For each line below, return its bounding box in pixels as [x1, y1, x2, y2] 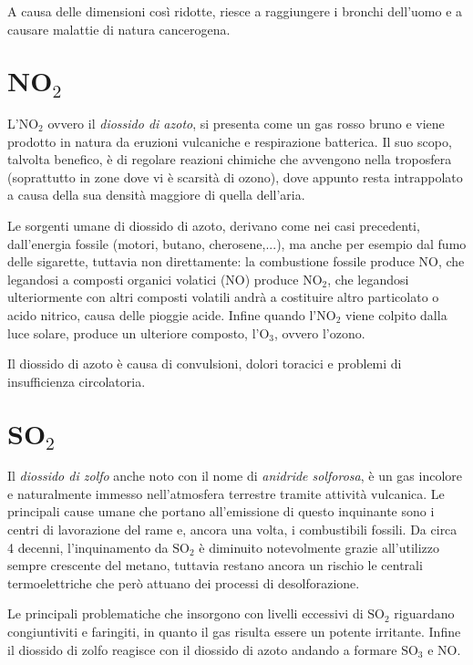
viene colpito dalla [345, 305, 447, 324]
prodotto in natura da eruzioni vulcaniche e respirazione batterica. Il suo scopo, [7, 131, 452, 151]
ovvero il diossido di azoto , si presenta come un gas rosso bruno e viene [47, 114, 445, 133]
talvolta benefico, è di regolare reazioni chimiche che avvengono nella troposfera [7, 150, 452, 169]
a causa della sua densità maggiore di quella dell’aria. [7, 185, 305, 204]
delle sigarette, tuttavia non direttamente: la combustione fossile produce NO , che [7, 252, 465, 271]
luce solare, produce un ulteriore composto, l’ [7, 323, 260, 342]
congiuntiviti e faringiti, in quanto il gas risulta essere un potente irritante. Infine [7, 621, 461, 640]
